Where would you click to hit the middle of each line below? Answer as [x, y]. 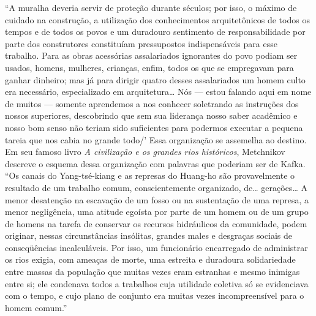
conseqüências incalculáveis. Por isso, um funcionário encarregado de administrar [156, 247]
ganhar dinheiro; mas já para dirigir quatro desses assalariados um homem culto [155, 79]
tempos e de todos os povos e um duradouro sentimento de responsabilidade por [155, 32]
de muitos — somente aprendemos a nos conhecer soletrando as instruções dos [152, 103]
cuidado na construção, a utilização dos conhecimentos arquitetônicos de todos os [157, 19]
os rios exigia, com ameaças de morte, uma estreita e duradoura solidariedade [150, 259]
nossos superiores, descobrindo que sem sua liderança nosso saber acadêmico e [151, 115]
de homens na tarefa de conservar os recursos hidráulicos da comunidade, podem [156, 223]
